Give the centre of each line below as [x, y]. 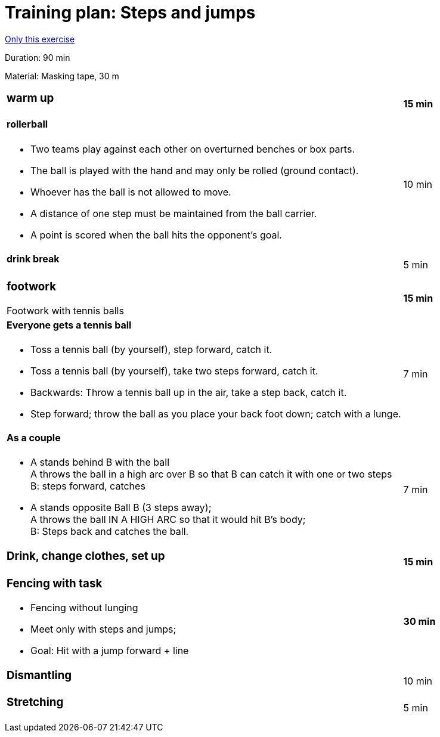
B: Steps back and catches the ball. [110, 532]
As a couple [34, 437]
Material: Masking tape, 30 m [62, 76]
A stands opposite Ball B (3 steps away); [121, 508]
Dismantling [39, 675]
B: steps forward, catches [88, 486]
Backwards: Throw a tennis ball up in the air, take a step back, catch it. [189, 392]
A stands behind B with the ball [100, 462]
